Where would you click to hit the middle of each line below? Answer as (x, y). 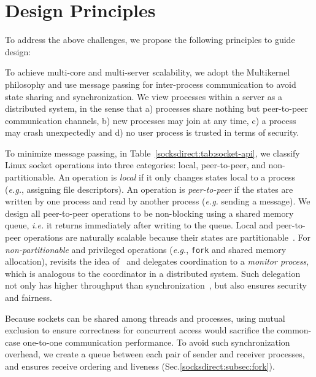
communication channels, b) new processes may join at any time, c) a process (151, 120)
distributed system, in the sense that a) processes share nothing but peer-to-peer (156, 108)
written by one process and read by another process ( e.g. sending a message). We (158, 201)
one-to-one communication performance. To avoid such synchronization (156, 342)
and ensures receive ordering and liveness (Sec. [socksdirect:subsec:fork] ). (140, 366)
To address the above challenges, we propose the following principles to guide (150, 40)
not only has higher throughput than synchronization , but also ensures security (156, 285)
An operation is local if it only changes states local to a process (177, 177)
